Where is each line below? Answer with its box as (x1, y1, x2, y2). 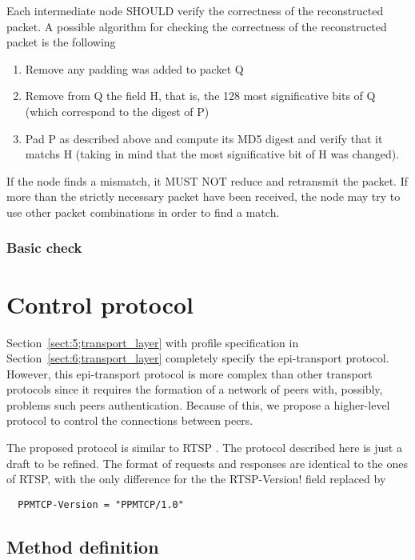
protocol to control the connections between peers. (6, 412, 253, 429)
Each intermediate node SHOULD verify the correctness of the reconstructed (6, 2, 384, 18)
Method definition (6, 534, 159, 558)
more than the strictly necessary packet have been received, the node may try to (6, 188, 401, 205)
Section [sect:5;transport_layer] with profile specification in (6, 334, 299, 350)
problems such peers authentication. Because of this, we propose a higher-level (6, 396, 390, 413)
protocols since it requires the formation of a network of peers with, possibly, (6, 381, 383, 398)
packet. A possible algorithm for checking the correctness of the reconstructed (6, 18, 387, 34)
